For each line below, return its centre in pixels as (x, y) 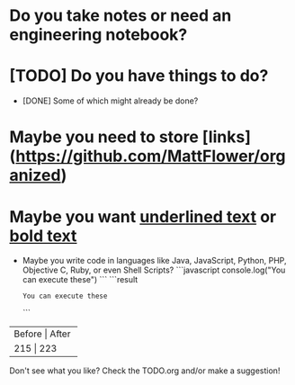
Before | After (42, 334)
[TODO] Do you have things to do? (139, 76)
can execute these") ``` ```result (80, 280)
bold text (43, 236)
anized (35, 175)
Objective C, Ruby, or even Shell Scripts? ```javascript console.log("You (154, 270)
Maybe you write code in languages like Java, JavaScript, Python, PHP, (154, 261)
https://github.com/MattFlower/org (151, 156)
